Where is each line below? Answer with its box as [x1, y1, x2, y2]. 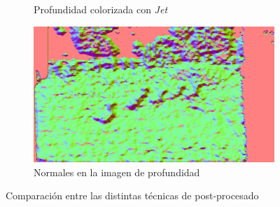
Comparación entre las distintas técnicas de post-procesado [6, 188, 259, 203]
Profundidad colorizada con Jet [34, 2, 168, 16]
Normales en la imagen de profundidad [34, 164, 200, 179]
